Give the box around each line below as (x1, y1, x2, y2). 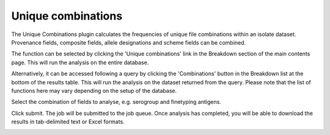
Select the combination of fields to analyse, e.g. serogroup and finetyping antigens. (11, 98, 221, 106)
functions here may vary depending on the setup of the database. (11, 87, 177, 94)
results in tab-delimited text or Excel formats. (11, 118, 125, 125)
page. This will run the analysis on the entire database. (11, 59, 149, 66)
